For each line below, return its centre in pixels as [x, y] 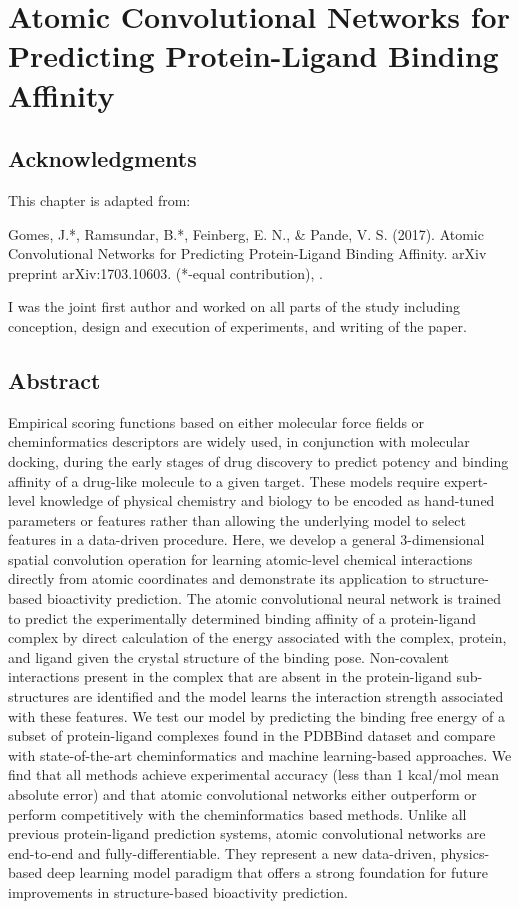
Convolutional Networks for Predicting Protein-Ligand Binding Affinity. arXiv [247, 253]
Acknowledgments [102, 158]
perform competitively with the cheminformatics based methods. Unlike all [237, 813]
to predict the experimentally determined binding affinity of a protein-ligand [242, 617]
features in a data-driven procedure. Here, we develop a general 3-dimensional [246, 539]
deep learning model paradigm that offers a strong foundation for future [267, 872]
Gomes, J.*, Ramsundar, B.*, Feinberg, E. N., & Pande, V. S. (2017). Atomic [246, 233]
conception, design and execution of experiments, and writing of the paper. [237, 325]
